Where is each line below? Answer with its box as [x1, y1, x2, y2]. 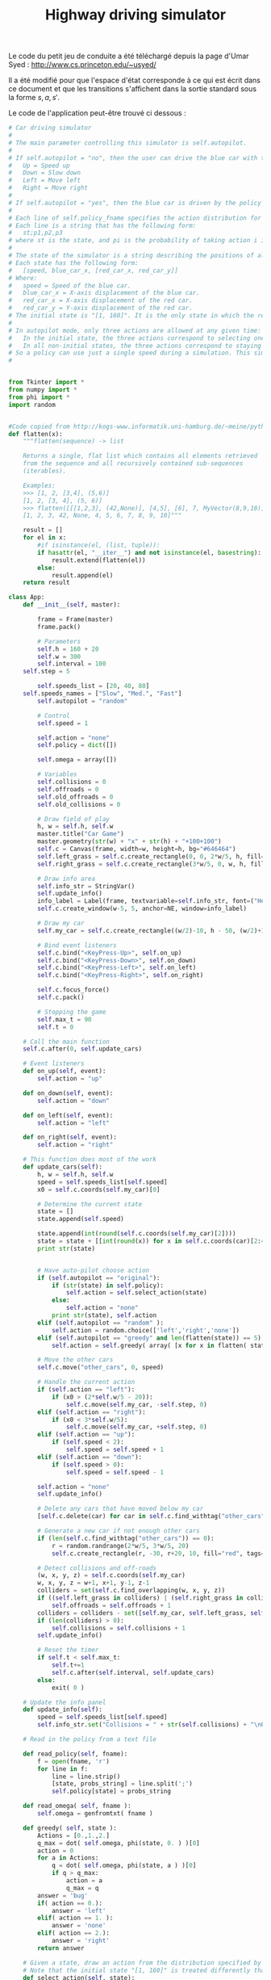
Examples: [23, 481, 56, 489]
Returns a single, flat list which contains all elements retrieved [23, 452, 258, 460]
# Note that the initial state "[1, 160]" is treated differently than [23, 1966, 269, 1974]
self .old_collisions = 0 [37, 800, 121, 808]
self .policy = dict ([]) [37, 741, 117, 749]
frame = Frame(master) [37, 615, 114, 623]
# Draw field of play [37, 815, 110, 823]
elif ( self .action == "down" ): [37, 1453, 143, 1461]
